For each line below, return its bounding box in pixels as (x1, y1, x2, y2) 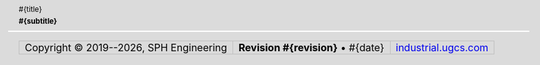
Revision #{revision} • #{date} (238, 40, 385, 54)
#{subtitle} (18, 16, 58, 26)
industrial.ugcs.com (395, 40, 489, 54)
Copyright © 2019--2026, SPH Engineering (24, 40, 228, 54)
